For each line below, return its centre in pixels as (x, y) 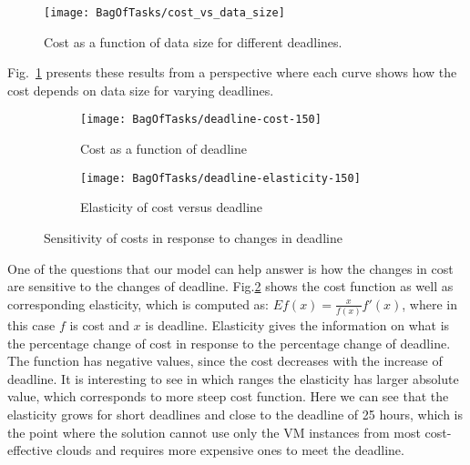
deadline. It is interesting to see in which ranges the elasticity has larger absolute (233, 378)
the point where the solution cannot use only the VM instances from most (214, 432)
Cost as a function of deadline (163, 149)
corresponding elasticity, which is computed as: (138, 303)
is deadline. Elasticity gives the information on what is (297, 325)
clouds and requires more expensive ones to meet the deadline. (230, 450)
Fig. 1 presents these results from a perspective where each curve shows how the (232, 72)
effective (30, 450)
